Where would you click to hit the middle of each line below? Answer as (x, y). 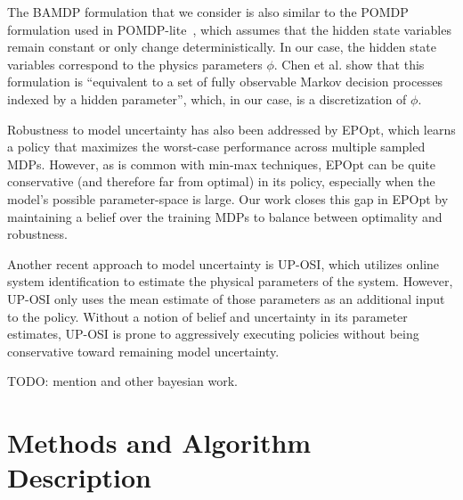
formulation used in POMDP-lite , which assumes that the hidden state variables (229, 29)
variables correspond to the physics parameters (135, 64)
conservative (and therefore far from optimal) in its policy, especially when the (221, 181)
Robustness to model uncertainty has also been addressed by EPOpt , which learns (231, 129)
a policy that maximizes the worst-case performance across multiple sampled (216, 147)
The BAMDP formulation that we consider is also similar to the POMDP (208, 12)
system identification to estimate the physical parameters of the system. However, (230, 281)
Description (80, 477)
